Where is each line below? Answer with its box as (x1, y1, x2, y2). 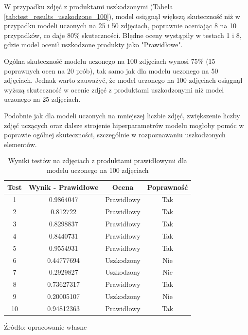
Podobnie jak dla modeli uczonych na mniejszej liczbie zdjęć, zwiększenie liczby (4, 110, 240, 120)
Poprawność (147, 182, 188, 192)
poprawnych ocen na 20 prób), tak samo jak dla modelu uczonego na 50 (4, 65, 218, 75)
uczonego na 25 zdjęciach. (4, 94, 81, 104)
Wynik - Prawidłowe (28, 182, 99, 192)
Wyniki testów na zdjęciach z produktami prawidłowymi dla (8, 155, 187, 166)
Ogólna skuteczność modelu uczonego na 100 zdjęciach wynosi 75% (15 (4, 56, 215, 66)
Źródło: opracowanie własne (4, 322, 87, 332)
